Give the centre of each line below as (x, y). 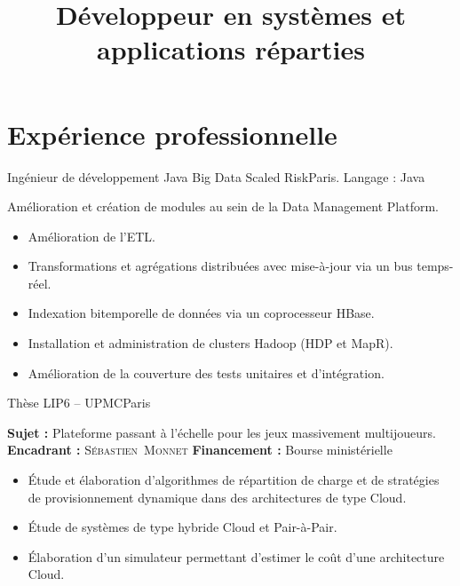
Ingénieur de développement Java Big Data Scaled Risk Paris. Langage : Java (216, 176)
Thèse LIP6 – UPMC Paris (79, 403)
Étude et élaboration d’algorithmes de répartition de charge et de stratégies (234, 480)
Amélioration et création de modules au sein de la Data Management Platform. (223, 206)
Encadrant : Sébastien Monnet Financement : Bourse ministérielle (200, 450)
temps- (435, 266)
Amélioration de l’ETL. (91, 236)
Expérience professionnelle (172, 134)
